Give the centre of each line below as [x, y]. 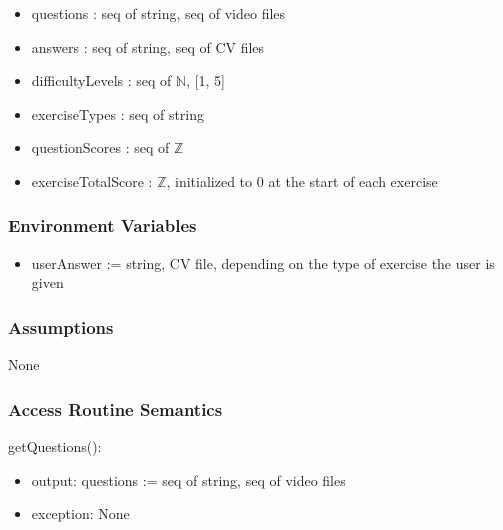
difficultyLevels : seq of [101, 80]
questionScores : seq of [100, 147]
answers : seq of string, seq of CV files [148, 46]
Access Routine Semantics [115, 408]
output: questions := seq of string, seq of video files [188, 479]
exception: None [80, 513]
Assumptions [61, 326]
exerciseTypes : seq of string [118, 113]
